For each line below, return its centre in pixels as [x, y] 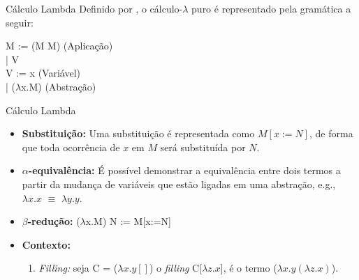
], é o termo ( [249, 268]
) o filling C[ [176, 268]
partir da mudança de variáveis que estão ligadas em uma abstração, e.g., [179, 184]
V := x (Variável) [43, 73]
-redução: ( [54, 221]
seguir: [20, 22]
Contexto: [46, 244]
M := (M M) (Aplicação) [59, 46]
